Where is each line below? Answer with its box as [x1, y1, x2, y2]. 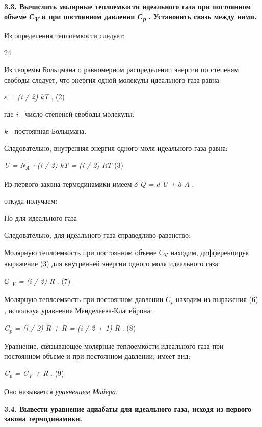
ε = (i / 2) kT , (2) [4, 91, 65, 102]
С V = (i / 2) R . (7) [4, 275, 71, 287]
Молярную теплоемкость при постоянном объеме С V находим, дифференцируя [4, 246, 249, 259]
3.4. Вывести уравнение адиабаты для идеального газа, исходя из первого [4, 403, 252, 414]
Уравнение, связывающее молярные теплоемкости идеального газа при [4, 340, 224, 351]
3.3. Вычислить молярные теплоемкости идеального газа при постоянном [4, 1, 251, 11]
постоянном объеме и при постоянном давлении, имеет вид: [4, 350, 191, 361]
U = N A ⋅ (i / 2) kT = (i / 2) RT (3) [4, 160, 123, 172]
